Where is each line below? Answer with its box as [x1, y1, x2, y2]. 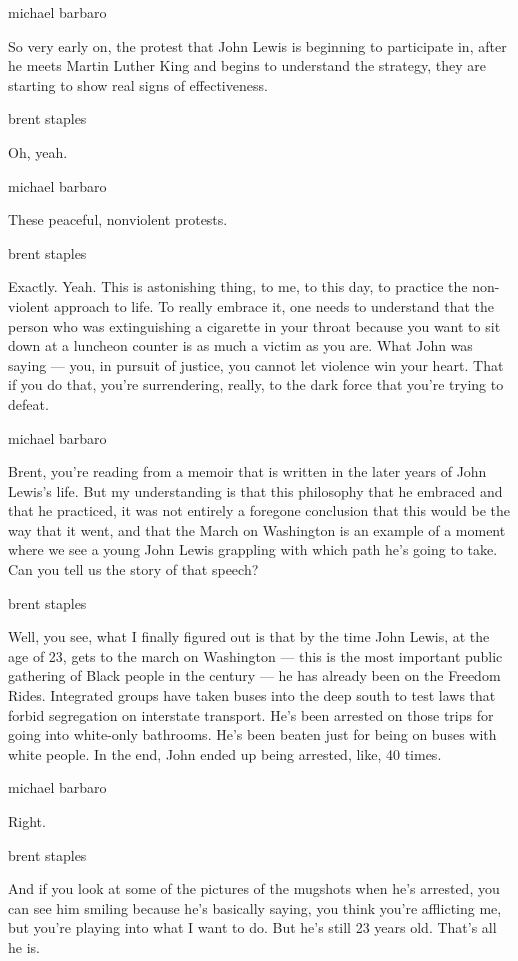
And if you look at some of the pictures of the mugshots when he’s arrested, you [8, 878, 500, 899]
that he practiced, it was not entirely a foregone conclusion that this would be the [8, 500, 511, 521]
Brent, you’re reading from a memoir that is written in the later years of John [8, 461, 487, 482]
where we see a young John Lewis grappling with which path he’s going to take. [8, 539, 498, 560]
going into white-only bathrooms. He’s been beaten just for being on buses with [8, 724, 497, 745]
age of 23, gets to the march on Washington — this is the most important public [8, 645, 503, 666]
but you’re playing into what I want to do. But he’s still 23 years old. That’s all [8, 917, 497, 938]
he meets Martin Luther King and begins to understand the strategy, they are [8, 55, 486, 76]
